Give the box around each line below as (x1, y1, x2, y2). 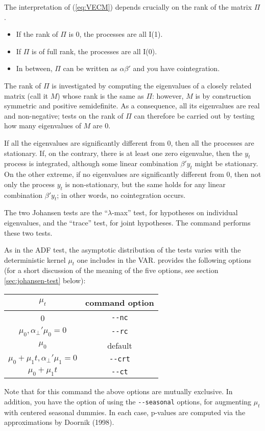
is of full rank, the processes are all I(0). (32, 46, 157, 56)
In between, (16, 63, 53, 74)
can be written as (63, 63, 117, 74)
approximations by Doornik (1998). (4, 417, 114, 427)
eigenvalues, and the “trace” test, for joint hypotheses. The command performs (4, 217, 251, 228)
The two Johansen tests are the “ (4, 207, 108, 218)
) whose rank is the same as (57, 90, 144, 101)
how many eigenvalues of (4, 120, 81, 131)
